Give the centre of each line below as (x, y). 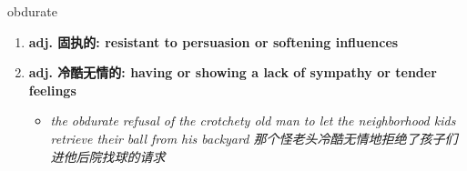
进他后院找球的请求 (108, 156)
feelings (52, 90)
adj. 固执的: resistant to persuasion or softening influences (213, 41)
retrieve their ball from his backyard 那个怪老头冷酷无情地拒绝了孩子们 (254, 138)
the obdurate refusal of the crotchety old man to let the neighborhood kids (253, 121)
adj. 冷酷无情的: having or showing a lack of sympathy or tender (233, 72)
